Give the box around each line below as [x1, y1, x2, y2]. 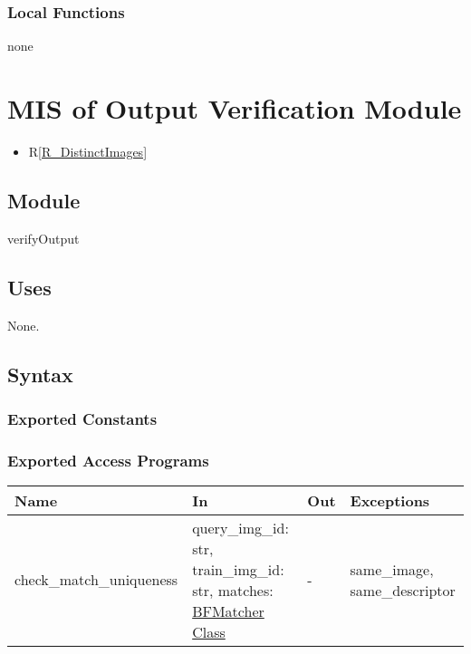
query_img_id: [192, 516, 289, 538]
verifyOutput [7, 228, 80, 247]
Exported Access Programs [7, 448, 209, 471]
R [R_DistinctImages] [28, 141, 148, 160]
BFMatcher [192, 600, 264, 621]
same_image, [350, 558, 434, 580]
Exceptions [350, 489, 430, 511]
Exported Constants [7, 407, 158, 429]
